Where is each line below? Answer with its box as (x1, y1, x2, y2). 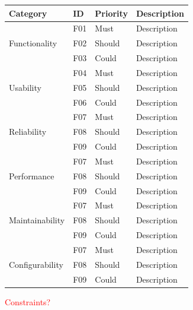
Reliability (9, 125, 47, 138)
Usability (9, 81, 41, 93)
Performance (9, 169, 54, 182)
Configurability (9, 258, 63, 270)
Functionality (9, 37, 57, 49)
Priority (95, 7, 128, 19)
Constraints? (5, 295, 51, 308)
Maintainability (9, 214, 65, 226)
